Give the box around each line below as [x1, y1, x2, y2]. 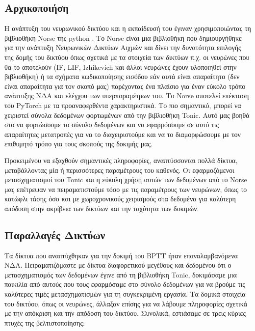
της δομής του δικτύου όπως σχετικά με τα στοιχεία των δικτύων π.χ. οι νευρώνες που [4, 52, 250, 62]
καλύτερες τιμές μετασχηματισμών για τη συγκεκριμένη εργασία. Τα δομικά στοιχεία [4, 289, 246, 299]
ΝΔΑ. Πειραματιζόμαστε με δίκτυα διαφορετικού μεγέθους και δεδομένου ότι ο [4, 260, 231, 270]
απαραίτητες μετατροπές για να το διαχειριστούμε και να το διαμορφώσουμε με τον [4, 129, 241, 139]
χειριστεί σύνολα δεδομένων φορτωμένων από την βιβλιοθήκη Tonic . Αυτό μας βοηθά [4, 110, 250, 120]
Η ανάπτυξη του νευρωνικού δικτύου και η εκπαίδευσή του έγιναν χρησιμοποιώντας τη [4, 23, 251, 33]
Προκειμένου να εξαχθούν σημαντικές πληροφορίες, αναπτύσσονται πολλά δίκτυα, [4, 155, 238, 165]
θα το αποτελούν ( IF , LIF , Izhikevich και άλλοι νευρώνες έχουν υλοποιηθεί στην [4, 61, 237, 72]
